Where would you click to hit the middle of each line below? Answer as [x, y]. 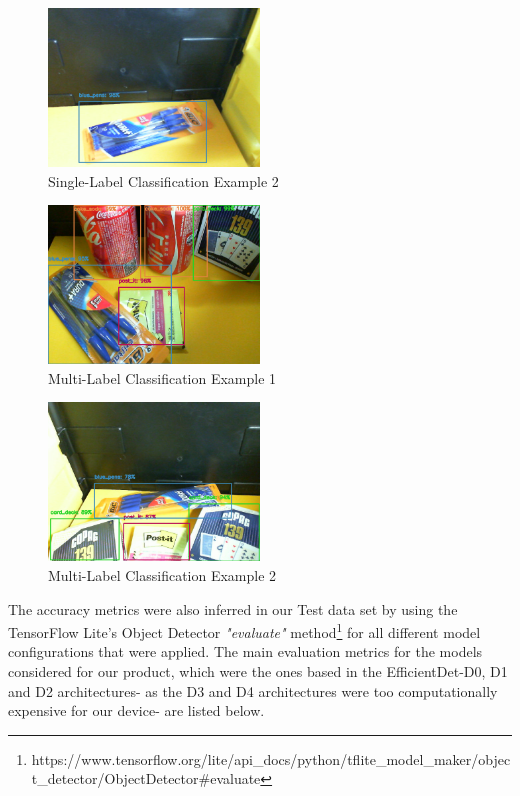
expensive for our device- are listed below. [136, 710]
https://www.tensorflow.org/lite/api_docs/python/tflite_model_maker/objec [271, 758]
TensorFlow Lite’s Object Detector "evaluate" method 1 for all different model [244, 630]
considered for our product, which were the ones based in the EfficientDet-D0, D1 [258, 671]
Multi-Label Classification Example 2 [162, 574]
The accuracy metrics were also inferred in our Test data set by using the [233, 608]
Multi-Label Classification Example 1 [162, 377]
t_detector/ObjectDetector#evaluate [146, 778]
